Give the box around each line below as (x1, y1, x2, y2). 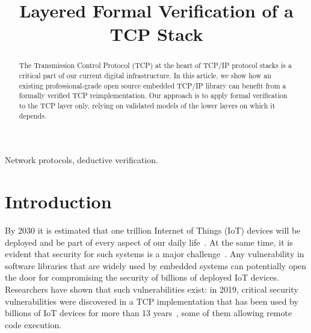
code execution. (5, 318, 62, 331)
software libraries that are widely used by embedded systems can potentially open (5, 259, 307, 272)
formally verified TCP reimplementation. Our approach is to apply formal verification (19, 90, 288, 101)
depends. (19, 110, 47, 120)
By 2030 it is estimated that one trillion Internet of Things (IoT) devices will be (5, 224, 301, 237)
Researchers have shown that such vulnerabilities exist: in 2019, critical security (5, 282, 298, 295)
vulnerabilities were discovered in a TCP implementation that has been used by (5, 294, 298, 307)
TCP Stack (109, 22, 203, 46)
